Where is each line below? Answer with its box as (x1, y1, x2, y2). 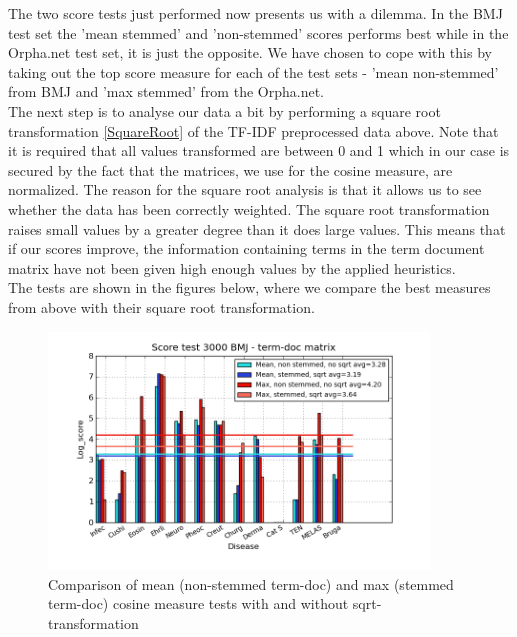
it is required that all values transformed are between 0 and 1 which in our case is (8, 140, 510, 161)
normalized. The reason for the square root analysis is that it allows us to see (8, 179, 482, 200)
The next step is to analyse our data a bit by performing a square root (8, 100, 441, 121)
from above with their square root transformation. (8, 296, 315, 317)
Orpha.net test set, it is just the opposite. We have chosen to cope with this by (8, 42, 492, 63)
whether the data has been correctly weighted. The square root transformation (8, 198, 490, 219)
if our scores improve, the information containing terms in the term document (8, 238, 485, 259)
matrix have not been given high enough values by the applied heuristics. (8, 257, 456, 278)
